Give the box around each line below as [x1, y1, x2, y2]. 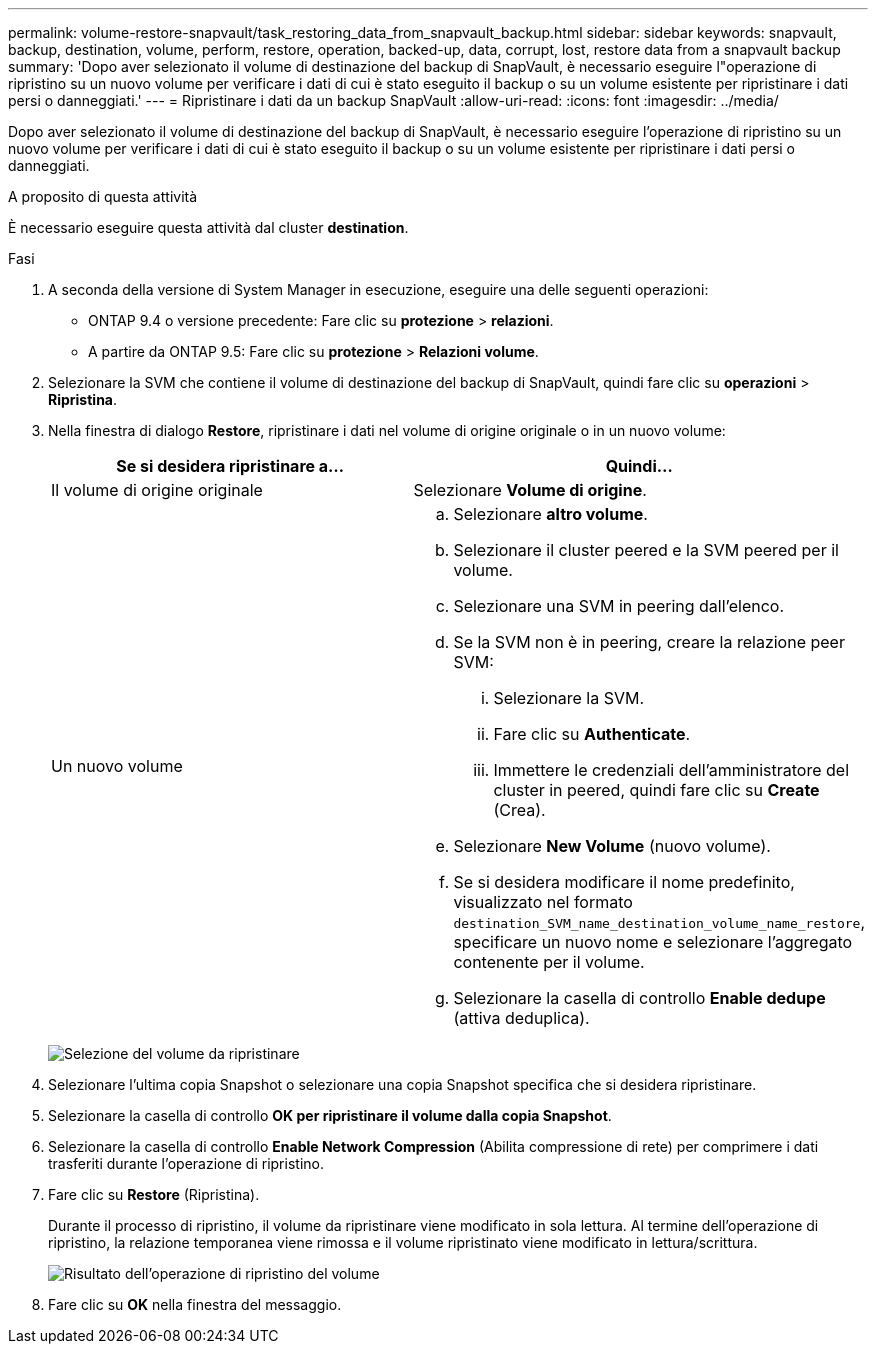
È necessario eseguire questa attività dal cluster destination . [8, 219, 409, 236]
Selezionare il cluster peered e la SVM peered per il [453, 540, 839, 560]
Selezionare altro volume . [453, 504, 648, 524]
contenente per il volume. [453, 952, 645, 972]
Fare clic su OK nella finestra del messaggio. [48, 1296, 342, 1313]
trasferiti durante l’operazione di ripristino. [48, 1155, 324, 1172]
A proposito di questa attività [8, 188, 198, 205]
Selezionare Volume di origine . [413, 480, 647, 500]
